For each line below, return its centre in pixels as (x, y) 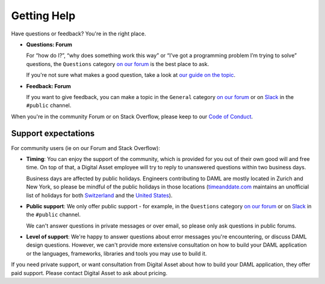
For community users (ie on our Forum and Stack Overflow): (86, 148)
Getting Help (43, 16)
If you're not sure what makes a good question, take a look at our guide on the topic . (131, 75)
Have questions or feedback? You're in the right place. (79, 34)
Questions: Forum (49, 44)
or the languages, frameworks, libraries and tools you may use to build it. (116, 253)
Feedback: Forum (49, 86)
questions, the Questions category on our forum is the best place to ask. (118, 64)
